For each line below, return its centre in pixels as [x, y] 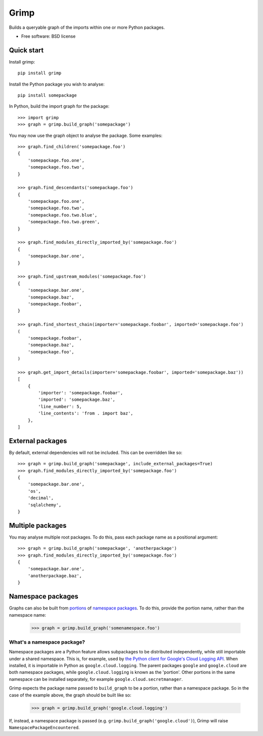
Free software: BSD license [48, 36]
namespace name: [28, 615]
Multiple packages [38, 525]
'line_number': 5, [60, 406]
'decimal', [41, 498]
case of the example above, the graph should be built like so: [70, 695]
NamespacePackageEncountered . [44, 727]
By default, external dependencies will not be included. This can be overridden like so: [96, 453]
